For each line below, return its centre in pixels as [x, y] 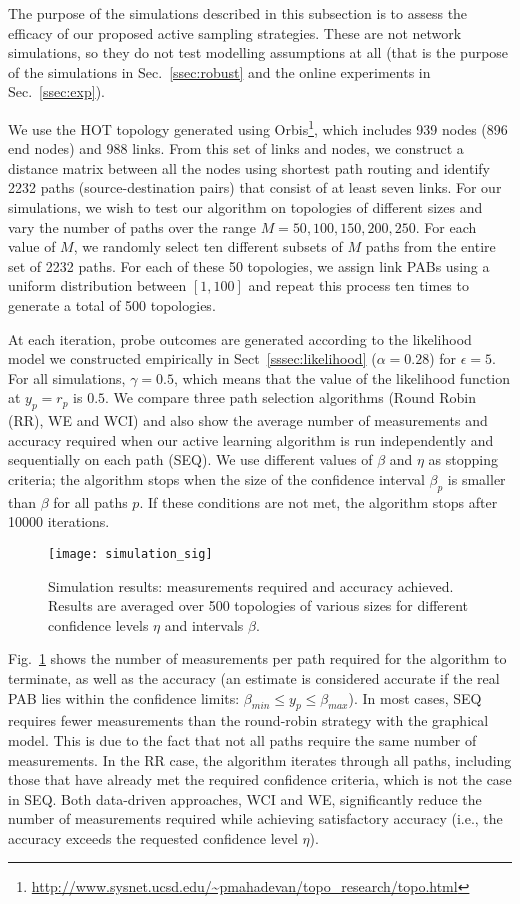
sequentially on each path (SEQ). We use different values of [190, 459]
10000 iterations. [59, 521]
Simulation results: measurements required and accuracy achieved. [251, 585]
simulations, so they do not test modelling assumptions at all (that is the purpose [258, 52]
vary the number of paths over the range [132, 226]
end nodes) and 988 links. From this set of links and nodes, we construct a [236, 148]
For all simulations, [67, 377]
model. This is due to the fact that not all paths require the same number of [242, 739]
